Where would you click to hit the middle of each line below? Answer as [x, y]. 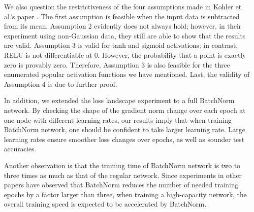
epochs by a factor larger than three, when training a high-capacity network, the [126, 194]
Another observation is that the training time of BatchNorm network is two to [122, 165]
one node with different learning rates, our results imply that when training [118, 120]
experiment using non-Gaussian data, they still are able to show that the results [125, 35]
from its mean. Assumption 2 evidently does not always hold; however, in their [123, 26]
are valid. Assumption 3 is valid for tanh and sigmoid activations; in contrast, [121, 45]
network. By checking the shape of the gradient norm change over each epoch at [125, 110]
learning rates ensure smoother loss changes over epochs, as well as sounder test [124, 139]
